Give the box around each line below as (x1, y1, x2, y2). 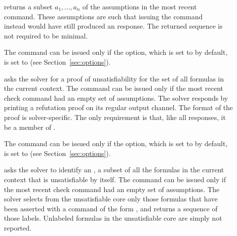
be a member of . (4, 121, 56, 132)
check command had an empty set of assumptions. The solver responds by (4, 92, 228, 103)
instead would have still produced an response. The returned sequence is (4, 21, 223, 31)
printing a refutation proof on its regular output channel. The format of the (4, 102, 233, 113)
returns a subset (4, 1, 53, 11)
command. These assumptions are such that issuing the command (4, 11, 203, 21)
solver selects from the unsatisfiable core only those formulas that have (4, 194, 218, 204)
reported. (4, 222, 32, 233)
